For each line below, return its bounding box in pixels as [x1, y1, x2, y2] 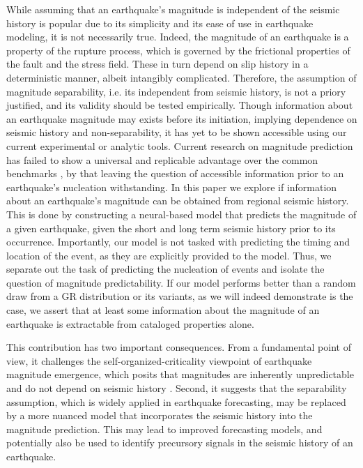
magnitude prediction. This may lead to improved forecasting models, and [6, 421, 323, 436]
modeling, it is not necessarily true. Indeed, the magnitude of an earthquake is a [6, 29, 349, 44]
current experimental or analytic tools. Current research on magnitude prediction [6, 138, 353, 153]
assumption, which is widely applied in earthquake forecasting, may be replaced [6, 394, 346, 409]
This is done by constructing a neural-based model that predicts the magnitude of [6, 206, 357, 221]
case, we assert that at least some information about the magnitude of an [6, 303, 320, 317]
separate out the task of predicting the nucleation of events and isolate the [6, 262, 325, 276]
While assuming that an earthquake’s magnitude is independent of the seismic [6, 2, 340, 16]
